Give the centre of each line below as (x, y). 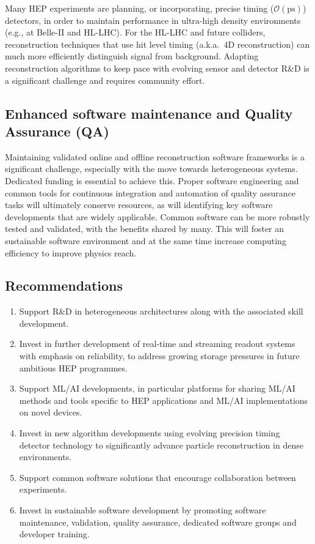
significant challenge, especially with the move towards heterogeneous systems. (151, 169)
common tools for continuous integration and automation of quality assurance (150, 192)
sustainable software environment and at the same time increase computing (146, 240)
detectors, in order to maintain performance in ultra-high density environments (153, 20)
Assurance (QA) (57, 131)
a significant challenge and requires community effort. (105, 80)
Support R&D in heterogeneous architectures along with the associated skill (161, 311)
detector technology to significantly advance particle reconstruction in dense (161, 445)
